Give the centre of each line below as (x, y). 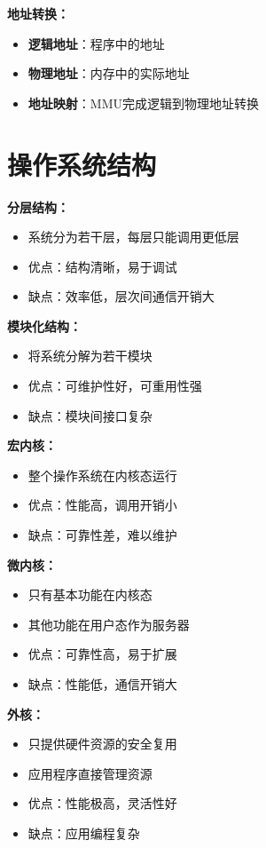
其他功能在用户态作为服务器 (109, 624)
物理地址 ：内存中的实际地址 (109, 73)
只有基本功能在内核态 (90, 594)
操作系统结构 (82, 164)
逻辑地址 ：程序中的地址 (96, 43)
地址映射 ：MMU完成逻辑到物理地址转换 (143, 103)
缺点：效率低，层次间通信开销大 (121, 296)
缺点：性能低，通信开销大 (102, 684)
